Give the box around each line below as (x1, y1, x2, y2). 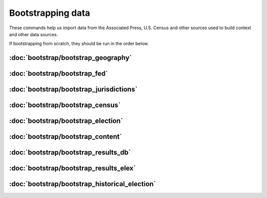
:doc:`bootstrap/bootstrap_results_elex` (9, 164, 136, 173)
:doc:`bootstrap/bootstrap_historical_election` (9, 180, 156, 188)
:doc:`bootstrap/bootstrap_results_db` (9, 148, 131, 157)
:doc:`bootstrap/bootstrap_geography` (9, 53, 132, 62)
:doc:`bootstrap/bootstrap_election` (9, 117, 123, 125)
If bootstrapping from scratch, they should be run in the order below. (9, 41, 149, 47)
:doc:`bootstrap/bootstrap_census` (9, 101, 121, 109)
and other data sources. (9, 31, 58, 37)
